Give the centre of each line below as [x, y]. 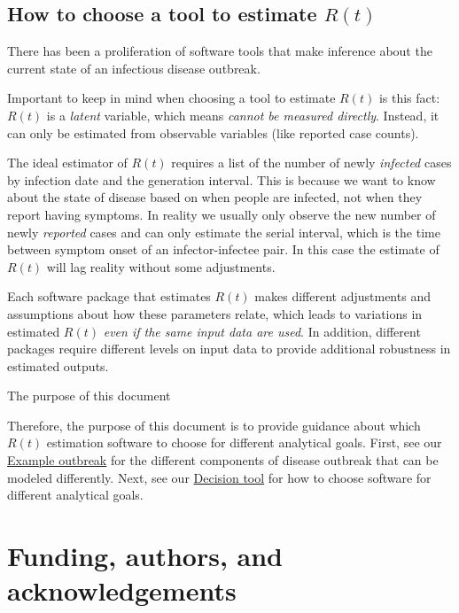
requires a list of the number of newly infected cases [311, 163]
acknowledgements [122, 590]
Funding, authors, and [145, 556]
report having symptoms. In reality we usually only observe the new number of [222, 214]
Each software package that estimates [109, 296]
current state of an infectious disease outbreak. [134, 68]
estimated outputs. [58, 365]
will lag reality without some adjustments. [161, 266]
